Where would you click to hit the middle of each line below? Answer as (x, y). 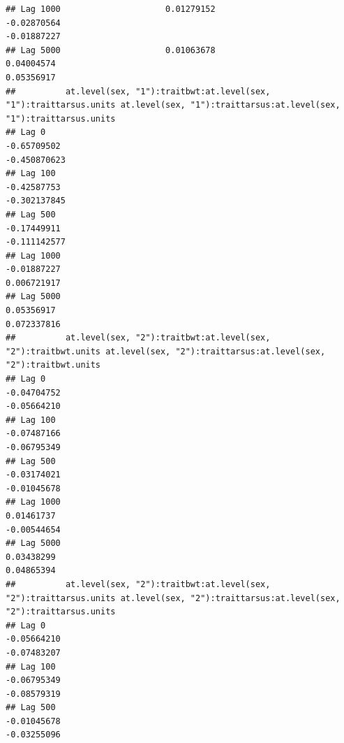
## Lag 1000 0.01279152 (111, 9)
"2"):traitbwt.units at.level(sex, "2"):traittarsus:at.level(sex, (166, 351)
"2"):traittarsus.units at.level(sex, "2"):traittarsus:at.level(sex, (173, 598)
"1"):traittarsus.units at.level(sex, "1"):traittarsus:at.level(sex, (173, 105)
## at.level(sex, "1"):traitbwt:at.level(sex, (138, 91)
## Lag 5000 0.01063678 (111, 50)
